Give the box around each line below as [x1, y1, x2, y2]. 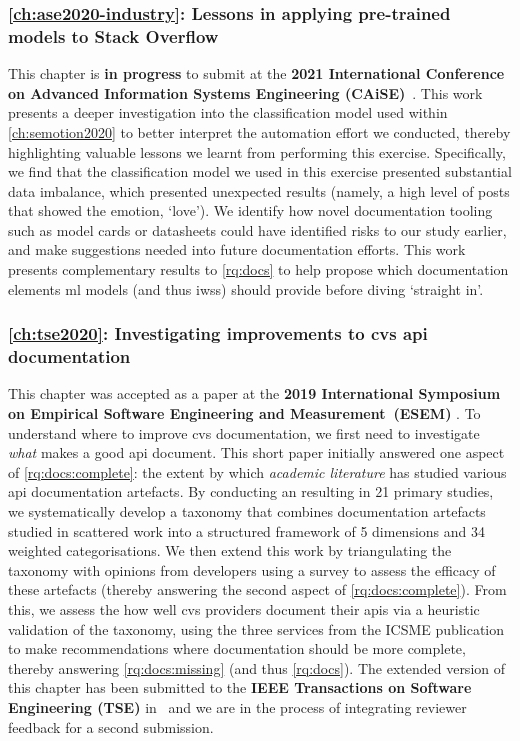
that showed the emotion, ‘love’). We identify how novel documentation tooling [8, 200, 493, 221]
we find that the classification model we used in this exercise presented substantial [8, 161, 512, 182]
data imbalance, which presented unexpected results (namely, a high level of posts [8, 180, 510, 201]
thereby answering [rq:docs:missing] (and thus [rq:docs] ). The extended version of [8, 657, 506, 678]
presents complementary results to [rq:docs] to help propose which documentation [8, 259, 509, 280]
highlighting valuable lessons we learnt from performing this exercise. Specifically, [8, 141, 506, 162]
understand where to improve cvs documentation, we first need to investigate [8, 422, 480, 443]
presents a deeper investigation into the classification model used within [8, 102, 448, 123]
